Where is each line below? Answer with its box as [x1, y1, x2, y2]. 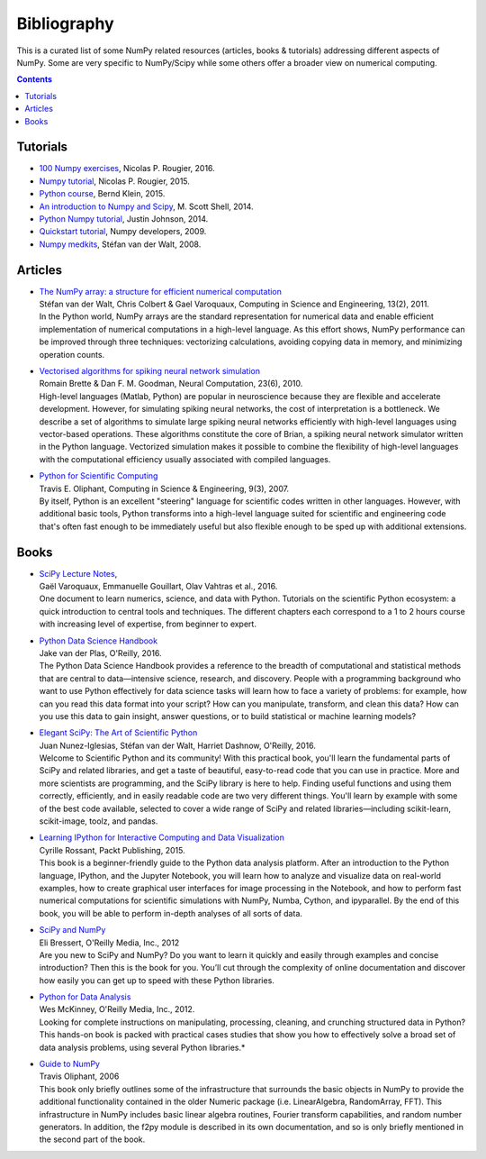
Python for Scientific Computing [39, 470, 158, 481]
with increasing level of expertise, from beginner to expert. [39, 618, 256, 630]
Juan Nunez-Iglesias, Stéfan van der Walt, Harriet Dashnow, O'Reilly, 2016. [39, 740, 317, 751]
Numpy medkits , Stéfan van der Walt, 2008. [39, 239, 202, 250]
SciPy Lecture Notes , [39, 568, 118, 579]
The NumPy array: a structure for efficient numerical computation [39, 286, 283, 297]
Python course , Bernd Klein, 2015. [39, 188, 166, 199]
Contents [16, 74, 53, 85]
